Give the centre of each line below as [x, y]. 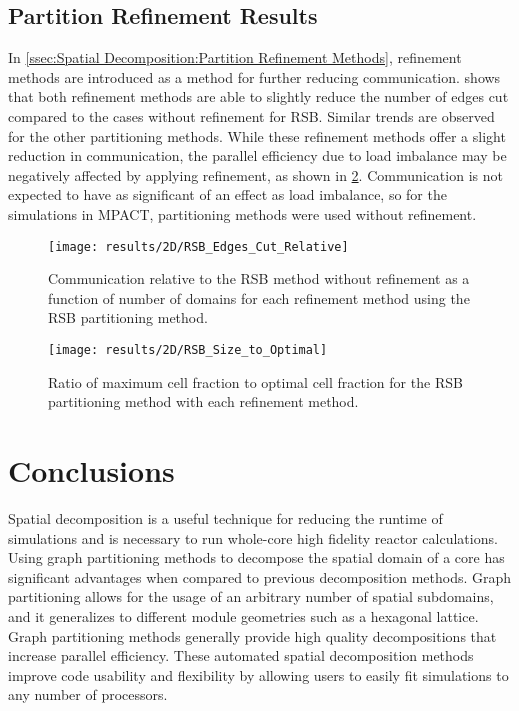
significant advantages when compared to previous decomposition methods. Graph [260, 576]
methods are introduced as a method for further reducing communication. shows [254, 76]
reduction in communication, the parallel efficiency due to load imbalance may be [257, 155]
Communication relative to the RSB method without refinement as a [259, 278]
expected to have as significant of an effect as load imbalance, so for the [227, 194]
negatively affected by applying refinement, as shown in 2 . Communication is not [255, 174]
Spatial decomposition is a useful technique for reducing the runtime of [225, 517]
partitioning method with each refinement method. [203, 401]
